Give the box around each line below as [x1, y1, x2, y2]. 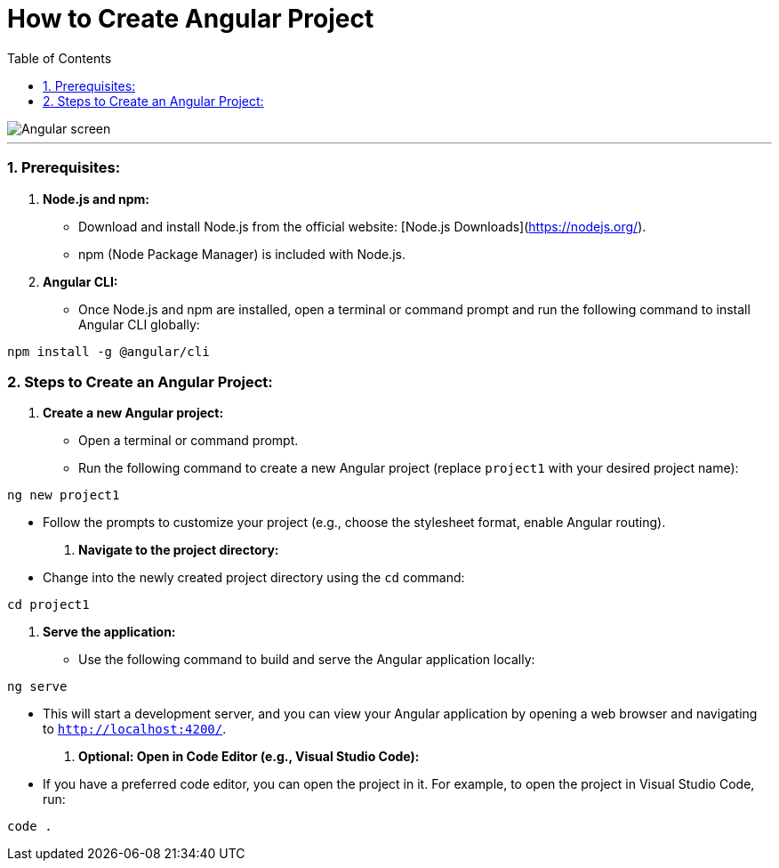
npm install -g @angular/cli [7, 344, 210, 359]
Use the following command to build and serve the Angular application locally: [78, 652, 535, 668]
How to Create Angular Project [7, 4, 374, 34]
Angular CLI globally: [78, 316, 200, 332]
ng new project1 [7, 488, 120, 503]
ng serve [7, 679, 68, 694]
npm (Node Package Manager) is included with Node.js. [78, 246, 406, 262]
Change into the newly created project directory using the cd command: [43, 570, 465, 586]
